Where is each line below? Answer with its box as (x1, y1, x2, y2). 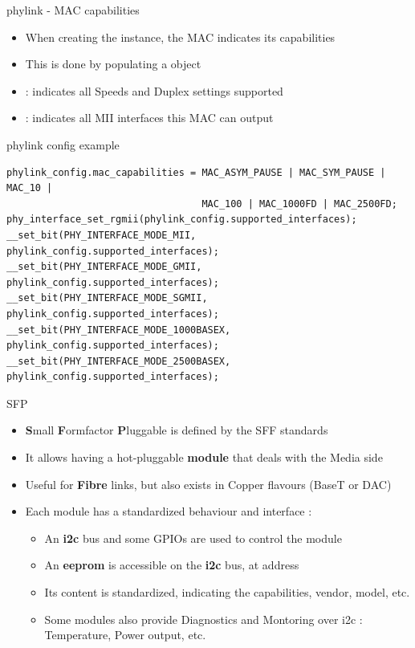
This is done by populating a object (25, 55, 201, 72)
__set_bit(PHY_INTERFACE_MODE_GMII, (6, 261, 202, 273)
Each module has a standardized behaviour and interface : (25, 503, 312, 520)
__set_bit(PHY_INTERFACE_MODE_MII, (6, 229, 197, 241)
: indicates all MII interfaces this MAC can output (25, 109, 274, 126)
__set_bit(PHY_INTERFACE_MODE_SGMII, (6, 292, 208, 304)
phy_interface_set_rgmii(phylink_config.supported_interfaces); (6, 214, 357, 226)
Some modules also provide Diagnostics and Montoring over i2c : (44, 610, 363, 627)
